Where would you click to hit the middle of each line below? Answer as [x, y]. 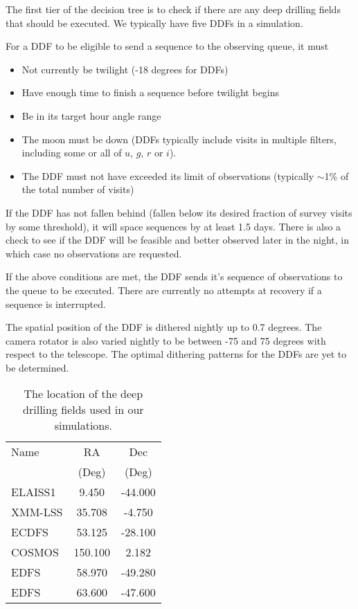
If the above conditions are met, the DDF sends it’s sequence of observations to [174, 276]
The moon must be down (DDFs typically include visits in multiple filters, [179, 139]
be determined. [37, 367]
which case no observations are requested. [94, 253]
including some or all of [72, 153]
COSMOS [35, 552]
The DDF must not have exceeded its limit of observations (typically [168, 175]
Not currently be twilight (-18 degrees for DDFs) [125, 69]
